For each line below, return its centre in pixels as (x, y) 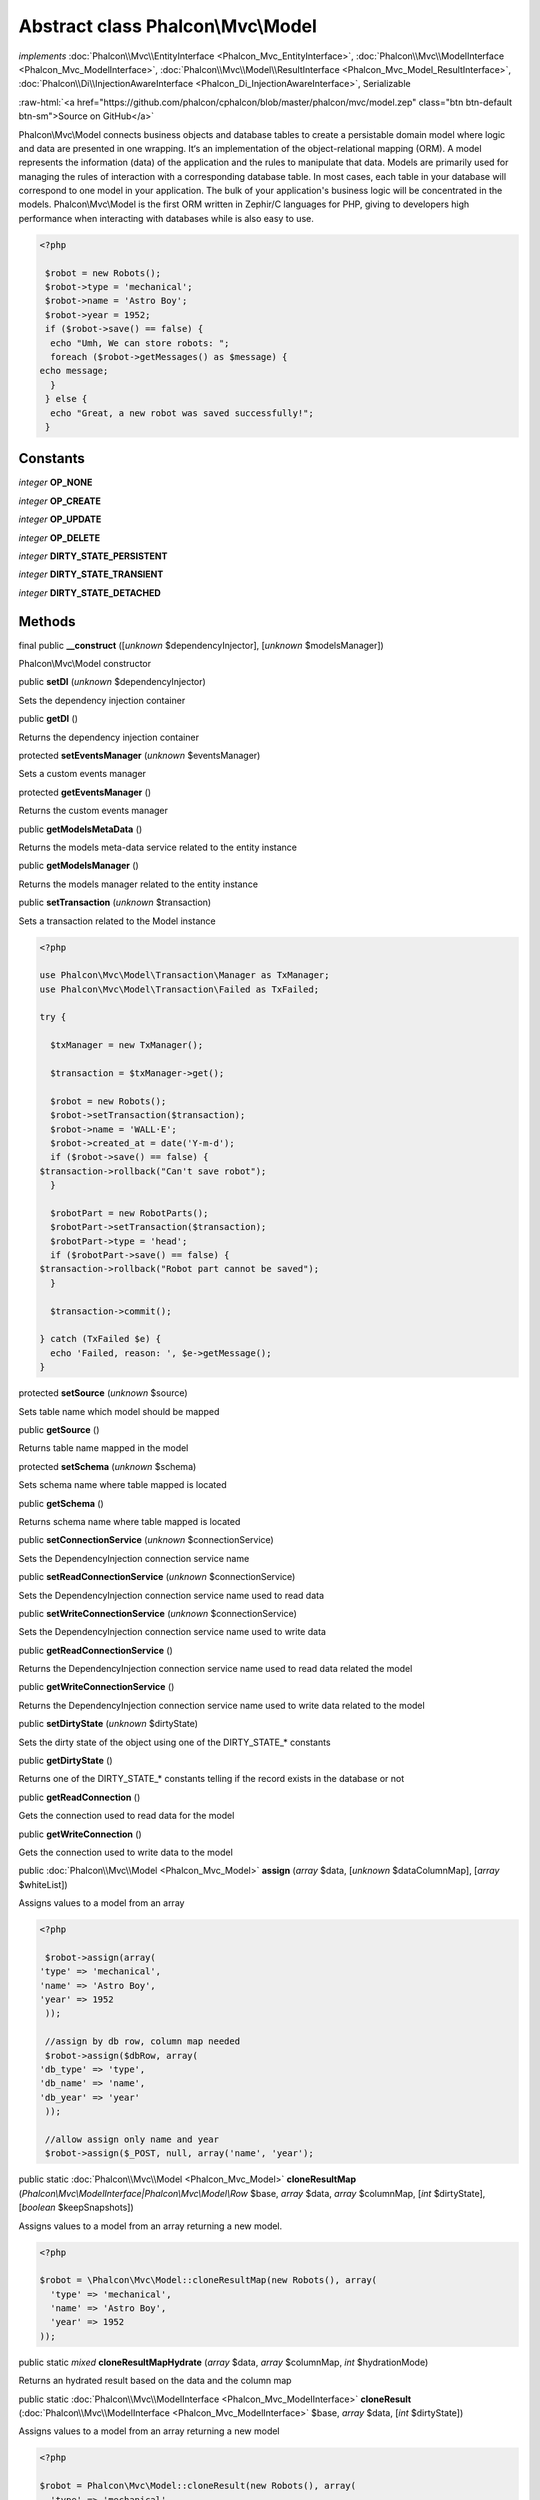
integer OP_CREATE (60, 501)
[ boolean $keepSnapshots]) (76, 2207)
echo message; (74, 371)
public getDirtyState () (66, 1761)
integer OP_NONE (55, 482)
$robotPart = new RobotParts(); (129, 1213)
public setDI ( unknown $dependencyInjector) (112, 682)
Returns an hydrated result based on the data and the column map (155, 2381)
